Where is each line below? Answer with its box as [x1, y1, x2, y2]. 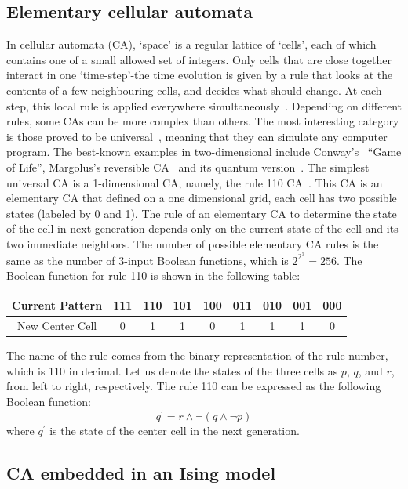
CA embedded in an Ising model [6, 460, 276, 484]
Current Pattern [12, 297, 103, 313]
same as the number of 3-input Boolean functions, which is [6, 252, 289, 268]
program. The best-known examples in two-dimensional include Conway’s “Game [6, 143, 402, 160]
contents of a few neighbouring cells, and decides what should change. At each [6, 81, 382, 98]
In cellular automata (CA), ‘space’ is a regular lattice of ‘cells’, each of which [6, 36, 377, 53]
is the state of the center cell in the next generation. [49, 422, 300, 438]
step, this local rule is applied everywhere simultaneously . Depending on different [6, 97, 402, 114]
